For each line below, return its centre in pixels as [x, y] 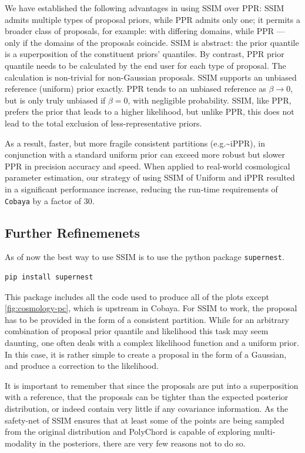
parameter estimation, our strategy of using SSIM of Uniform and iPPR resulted [150, 177]
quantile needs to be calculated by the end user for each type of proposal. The [145, 65]
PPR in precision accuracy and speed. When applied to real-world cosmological [148, 166]
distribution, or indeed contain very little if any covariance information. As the [147, 408]
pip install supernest [49, 277]
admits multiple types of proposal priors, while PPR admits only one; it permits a [152, 19]
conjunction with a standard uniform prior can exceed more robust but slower [145, 154]
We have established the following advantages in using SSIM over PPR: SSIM [145, 8]
